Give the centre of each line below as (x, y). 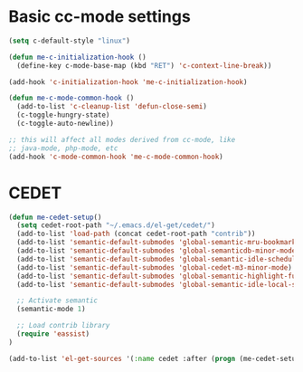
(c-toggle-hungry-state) (63, 115)
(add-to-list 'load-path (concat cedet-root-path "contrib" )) (136, 234)
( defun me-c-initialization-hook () (77, 57)
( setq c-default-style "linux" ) (69, 41)
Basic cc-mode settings (99, 17)
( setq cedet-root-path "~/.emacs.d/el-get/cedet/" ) (116, 225)
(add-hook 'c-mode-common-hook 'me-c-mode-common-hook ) (116, 157)
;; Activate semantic (57, 300)
